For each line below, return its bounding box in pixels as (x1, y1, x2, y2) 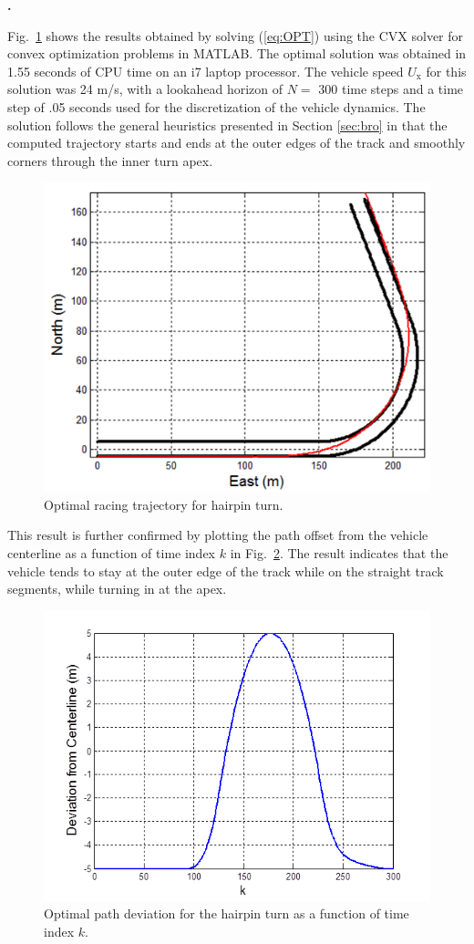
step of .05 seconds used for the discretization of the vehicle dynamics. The (7, 97, 426, 116)
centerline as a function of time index (7, 543, 216, 562)
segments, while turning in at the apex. (7, 579, 227, 598)
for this (426, 61, 467, 80)
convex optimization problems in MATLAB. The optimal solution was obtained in (7, 44, 467, 63)
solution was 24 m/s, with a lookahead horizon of (7, 79, 283, 99)
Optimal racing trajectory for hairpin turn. (44, 494, 283, 513)
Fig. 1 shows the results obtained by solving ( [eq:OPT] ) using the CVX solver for (7, 26, 464, 45)
